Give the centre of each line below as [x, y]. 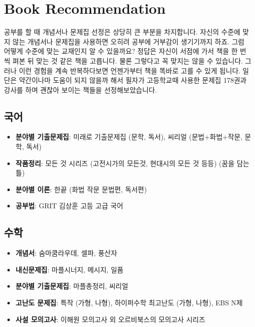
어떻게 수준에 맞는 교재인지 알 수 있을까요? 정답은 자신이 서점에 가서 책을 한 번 [125, 51]
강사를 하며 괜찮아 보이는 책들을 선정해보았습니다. [80, 89]
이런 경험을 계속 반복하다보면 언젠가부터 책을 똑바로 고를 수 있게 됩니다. [130, 70]
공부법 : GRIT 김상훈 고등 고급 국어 [69, 206]
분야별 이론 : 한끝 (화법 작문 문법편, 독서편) [81, 189]
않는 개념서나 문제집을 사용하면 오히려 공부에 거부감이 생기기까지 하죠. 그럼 [128, 41]
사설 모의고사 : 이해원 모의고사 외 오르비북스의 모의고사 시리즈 [110, 319]
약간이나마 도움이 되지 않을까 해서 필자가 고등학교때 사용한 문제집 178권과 [133, 80]
